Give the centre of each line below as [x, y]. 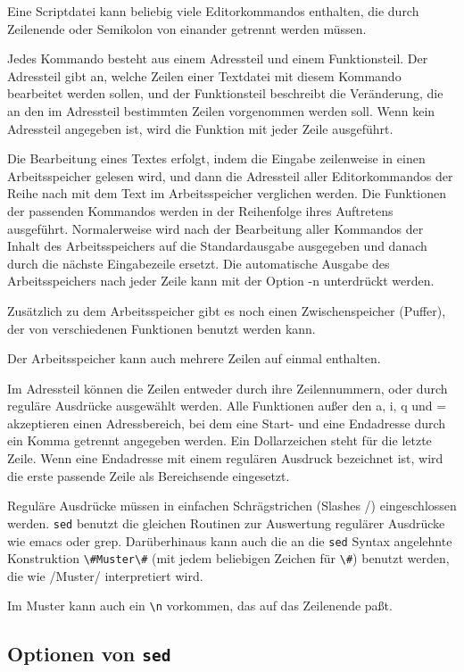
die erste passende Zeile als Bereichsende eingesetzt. [149, 475]
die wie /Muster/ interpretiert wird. [105, 575]
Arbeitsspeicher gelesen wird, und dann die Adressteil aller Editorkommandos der [230, 175]
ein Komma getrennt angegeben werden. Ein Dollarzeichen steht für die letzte [220, 440]
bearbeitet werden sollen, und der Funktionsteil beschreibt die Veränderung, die [225, 93]
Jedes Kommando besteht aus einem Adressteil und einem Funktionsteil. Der [218, 58]
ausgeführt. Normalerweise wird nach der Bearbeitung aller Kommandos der [215, 228]
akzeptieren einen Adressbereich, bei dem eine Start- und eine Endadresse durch [227, 423]
